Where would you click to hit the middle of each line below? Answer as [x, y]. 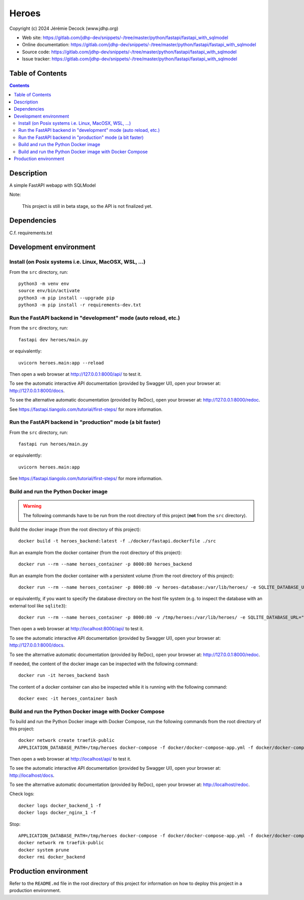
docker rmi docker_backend [52, 857]
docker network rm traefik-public [61, 843]
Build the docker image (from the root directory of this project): [75, 529]
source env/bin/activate [49, 291]
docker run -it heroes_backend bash [64, 675]
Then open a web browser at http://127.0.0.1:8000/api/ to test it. [75, 374]
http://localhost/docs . [32, 775]
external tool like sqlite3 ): [38, 605]
